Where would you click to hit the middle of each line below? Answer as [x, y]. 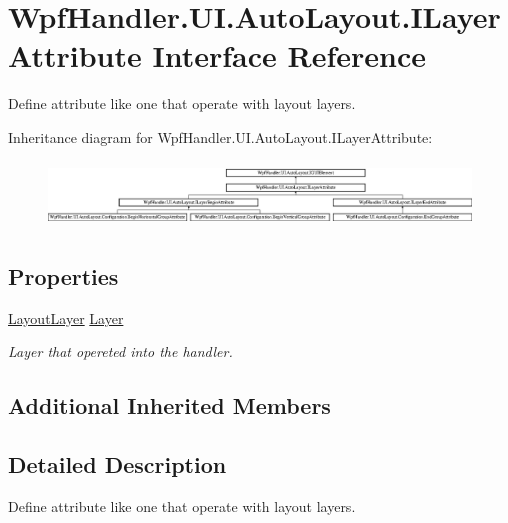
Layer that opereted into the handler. [120, 351]
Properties [63, 275]
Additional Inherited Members [169, 405]
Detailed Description [117, 464]
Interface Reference [289, 55]
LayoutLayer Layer [66, 317]
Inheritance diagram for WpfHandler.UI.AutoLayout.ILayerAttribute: [220, 136]
